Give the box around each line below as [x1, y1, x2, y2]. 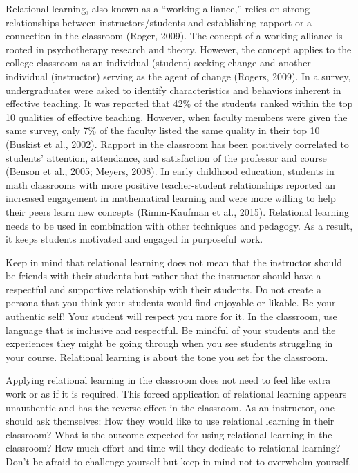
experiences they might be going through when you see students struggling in [6, 336, 333, 351]
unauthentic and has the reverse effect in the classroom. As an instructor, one [6, 400, 335, 414]
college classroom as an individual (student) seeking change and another [6, 55, 311, 70]
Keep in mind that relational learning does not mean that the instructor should [6, 254, 342, 269]
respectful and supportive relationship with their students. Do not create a [6, 281, 321, 296]
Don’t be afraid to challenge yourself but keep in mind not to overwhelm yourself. [6, 454, 352, 468]
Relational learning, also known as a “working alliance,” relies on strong [6, 1, 310, 15]
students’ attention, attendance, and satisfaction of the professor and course [6, 150, 327, 165]
